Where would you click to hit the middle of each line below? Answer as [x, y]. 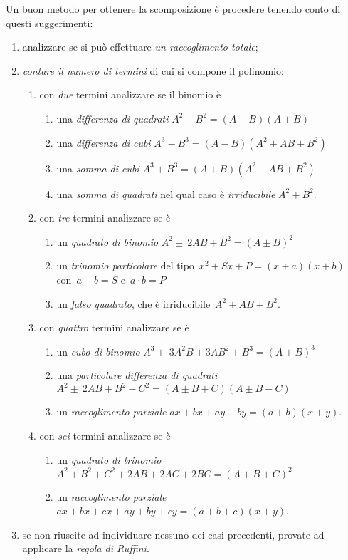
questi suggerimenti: [49, 22]
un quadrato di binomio [107, 241]
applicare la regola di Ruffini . [86, 548]
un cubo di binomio [98, 351]
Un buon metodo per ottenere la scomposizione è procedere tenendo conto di [173, 9]
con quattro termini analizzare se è [114, 327]
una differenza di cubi [104, 142]
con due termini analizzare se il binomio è [130, 94]
